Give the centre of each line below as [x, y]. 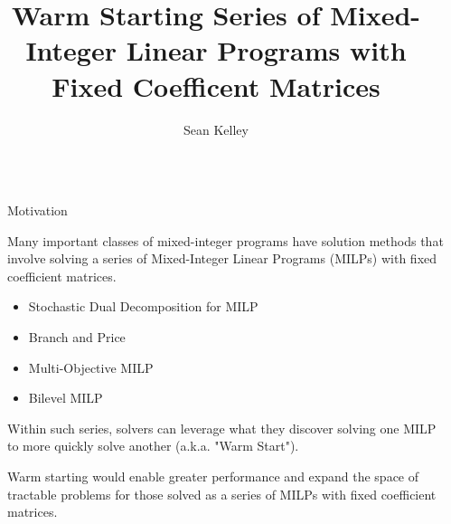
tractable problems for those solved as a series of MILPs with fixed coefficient [222, 494]
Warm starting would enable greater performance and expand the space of [213, 476]
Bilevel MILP [66, 398]
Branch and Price [77, 337]
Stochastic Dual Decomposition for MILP [143, 306]
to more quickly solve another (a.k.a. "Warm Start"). [153, 446]
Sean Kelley [216, 129]
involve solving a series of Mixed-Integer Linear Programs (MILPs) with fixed [222, 258]
